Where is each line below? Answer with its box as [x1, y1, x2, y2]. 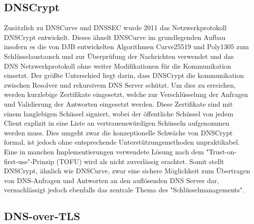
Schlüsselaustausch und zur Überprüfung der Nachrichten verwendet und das [4, 51, 234, 61]
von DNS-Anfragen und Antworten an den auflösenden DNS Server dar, [4, 175, 219, 185]
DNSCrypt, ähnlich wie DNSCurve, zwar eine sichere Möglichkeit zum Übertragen [4, 166, 250, 176]
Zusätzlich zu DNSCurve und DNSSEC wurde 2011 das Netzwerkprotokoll [4, 22, 227, 33]
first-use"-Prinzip [4, 156, 54, 166]
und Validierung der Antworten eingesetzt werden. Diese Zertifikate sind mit [4, 98, 233, 109]
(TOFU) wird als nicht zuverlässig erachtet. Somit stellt [56, 156, 224, 166]
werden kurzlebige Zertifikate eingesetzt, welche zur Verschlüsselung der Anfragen [4, 89, 248, 99]
